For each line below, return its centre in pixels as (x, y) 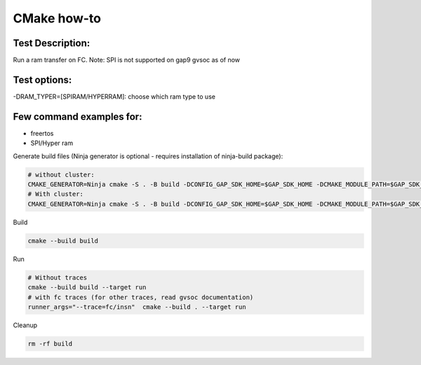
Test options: (42, 80)
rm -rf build (50, 344)
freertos (42, 133)
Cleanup (25, 325)
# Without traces (58, 277)
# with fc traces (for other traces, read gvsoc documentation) (141, 297)
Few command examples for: (78, 117)
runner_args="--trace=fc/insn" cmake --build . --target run (137, 307)
